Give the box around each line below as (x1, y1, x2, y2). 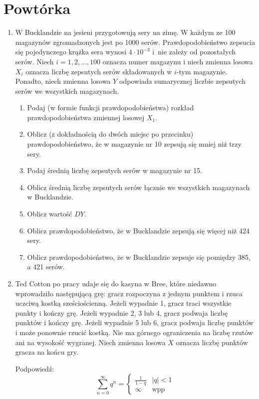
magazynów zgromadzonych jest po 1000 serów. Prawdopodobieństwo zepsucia (15, 36, 255, 47)
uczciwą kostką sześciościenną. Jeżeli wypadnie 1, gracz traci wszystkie (15, 298, 232, 308)
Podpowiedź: (15, 363, 54, 374)
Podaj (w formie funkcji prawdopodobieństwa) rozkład (27, 102, 194, 113)
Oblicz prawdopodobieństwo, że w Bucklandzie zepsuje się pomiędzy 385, (27, 251, 251, 262)
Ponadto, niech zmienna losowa (15, 76, 111, 86)
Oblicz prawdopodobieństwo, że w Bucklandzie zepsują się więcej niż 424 (27, 225, 250, 235)
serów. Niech (15, 56, 54, 66)
